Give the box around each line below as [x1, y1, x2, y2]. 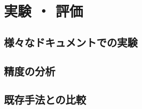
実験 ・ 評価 [4, 1, 83, 21]
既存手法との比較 [4, 92, 86, 107]
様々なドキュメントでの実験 [4, 34, 138, 49]
